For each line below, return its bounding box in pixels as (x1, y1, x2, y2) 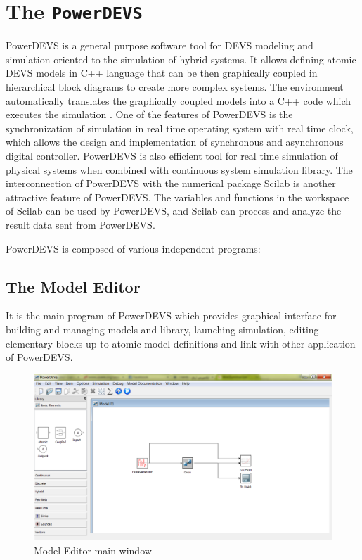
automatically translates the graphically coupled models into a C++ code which (6, 93, 351, 108)
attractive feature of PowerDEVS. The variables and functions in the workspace (6, 189, 349, 204)
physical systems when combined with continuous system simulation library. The (6, 162, 353, 177)
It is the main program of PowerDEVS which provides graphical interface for (6, 308, 337, 323)
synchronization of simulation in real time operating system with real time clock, (6, 120, 354, 135)
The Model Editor (6, 275, 141, 297)
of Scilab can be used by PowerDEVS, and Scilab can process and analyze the (6, 203, 342, 218)
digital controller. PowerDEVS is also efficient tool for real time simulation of (6, 148, 338, 163)
